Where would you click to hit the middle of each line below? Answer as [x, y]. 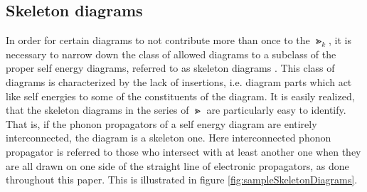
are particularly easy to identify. [276, 110]
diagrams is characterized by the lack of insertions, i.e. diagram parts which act [179, 81]
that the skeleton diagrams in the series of [97, 110]
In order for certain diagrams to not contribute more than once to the [158, 40]
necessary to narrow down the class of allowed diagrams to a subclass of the [171, 54]
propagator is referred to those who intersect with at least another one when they [183, 151]
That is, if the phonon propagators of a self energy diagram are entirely [161, 123]
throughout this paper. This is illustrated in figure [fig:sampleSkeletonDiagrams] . [182, 180]
